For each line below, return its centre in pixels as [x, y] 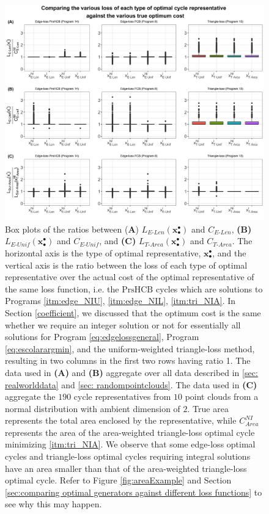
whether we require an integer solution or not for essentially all [123, 324]
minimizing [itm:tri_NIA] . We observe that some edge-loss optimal [130, 444]
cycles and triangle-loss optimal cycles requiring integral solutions [128, 456]
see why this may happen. [53, 504]
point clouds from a [222, 396]
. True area [208, 408]
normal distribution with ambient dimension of [93, 408]
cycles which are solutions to [209, 288]
